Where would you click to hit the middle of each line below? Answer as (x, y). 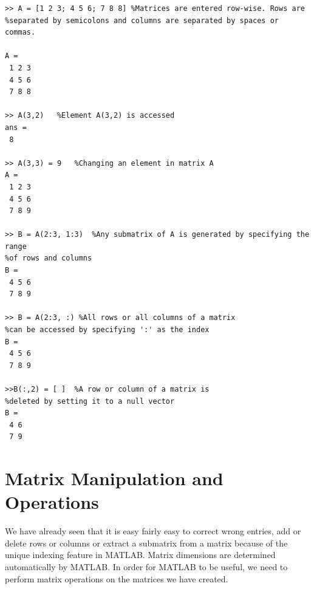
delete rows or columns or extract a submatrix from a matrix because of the (146, 543)
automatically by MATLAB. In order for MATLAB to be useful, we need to (146, 567)
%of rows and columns (49, 258)
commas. (20, 32)
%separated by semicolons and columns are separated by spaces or (142, 20)
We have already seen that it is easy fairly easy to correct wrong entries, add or (153, 531)
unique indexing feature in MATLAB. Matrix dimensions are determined (140, 555)
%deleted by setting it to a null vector (90, 401)
